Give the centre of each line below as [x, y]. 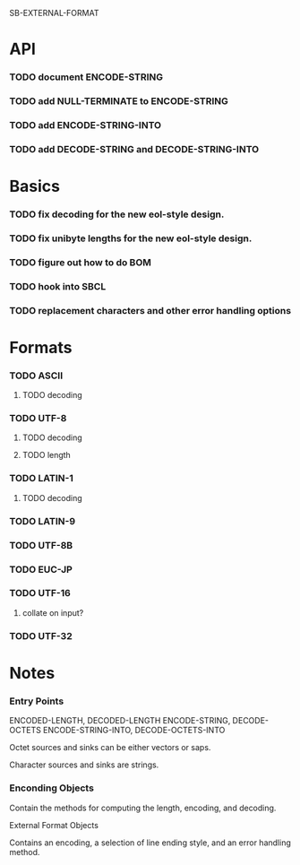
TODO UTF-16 [40, 593]
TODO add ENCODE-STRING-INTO [86, 125]
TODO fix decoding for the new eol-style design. [117, 214]
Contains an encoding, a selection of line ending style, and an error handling [150, 843]
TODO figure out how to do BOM [81, 262]
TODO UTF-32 [41, 636]
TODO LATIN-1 [42, 479]
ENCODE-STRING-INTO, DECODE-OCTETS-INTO [134, 731]
